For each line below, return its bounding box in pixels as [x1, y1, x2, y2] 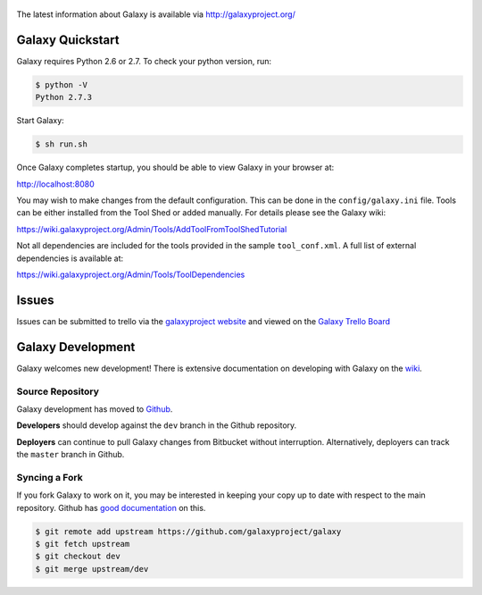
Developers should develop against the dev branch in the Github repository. [16, 420, 297, 431]
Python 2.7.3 [35, 92, 93, 103]
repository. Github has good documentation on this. [16, 502, 206, 513]
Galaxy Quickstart [16, 32, 120, 47]
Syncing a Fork [16, 471, 84, 483]
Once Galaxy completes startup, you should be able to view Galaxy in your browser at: [16, 162, 335, 173]
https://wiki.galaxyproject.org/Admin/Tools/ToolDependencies [16, 269, 245, 280]
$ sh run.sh [35, 139, 88, 149]
